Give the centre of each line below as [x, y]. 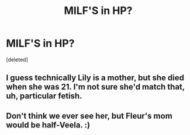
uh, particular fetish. [44, 96]
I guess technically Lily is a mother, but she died [95, 78]
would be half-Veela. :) [48, 125]
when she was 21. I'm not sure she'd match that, [96, 87]
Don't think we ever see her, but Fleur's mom [89, 116]
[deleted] [17, 59]
